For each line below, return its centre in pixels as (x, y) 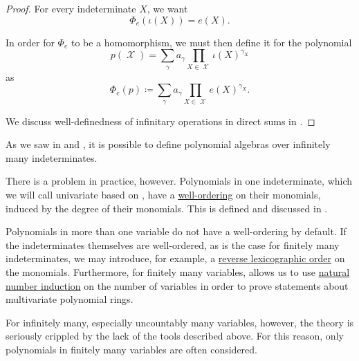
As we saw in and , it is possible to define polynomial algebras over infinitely (168, 144)
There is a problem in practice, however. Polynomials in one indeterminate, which (179, 181)
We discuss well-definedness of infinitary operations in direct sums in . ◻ (160, 121)
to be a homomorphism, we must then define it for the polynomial (211, 42)
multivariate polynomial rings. (70, 299)
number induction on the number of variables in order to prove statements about (177, 285)
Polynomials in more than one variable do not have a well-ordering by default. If (176, 231)
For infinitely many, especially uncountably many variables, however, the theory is (180, 322)
